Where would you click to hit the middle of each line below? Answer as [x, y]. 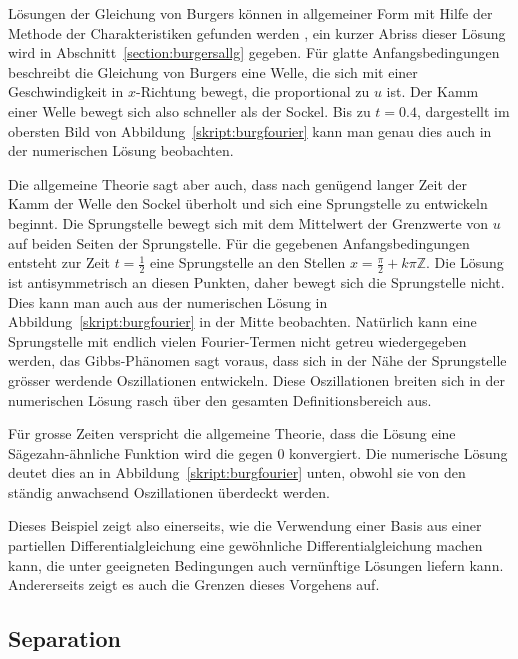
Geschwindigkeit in [66, 91]
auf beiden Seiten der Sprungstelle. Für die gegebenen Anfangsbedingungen [239, 242]
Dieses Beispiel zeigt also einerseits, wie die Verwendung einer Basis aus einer [245, 525]
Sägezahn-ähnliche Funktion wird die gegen [140, 452]
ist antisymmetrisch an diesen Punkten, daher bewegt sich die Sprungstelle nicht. [256, 281]
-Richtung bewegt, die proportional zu [252, 91]
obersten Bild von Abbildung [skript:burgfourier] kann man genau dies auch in [250, 130]
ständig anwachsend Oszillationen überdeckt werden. [169, 491]
